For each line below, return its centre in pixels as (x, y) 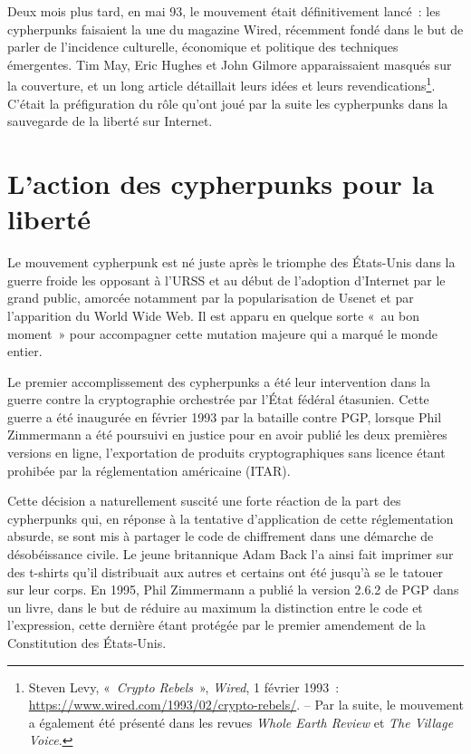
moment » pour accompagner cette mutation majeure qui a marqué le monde (222, 333)
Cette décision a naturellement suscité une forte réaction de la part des (204, 501)
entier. (25, 351)
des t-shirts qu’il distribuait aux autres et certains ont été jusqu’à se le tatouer (226, 571)
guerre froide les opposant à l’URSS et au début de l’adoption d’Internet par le (226, 280)
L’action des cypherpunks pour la (221, 183)
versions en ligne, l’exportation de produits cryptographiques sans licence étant (226, 453)
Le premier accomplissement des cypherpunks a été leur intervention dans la (219, 381)
